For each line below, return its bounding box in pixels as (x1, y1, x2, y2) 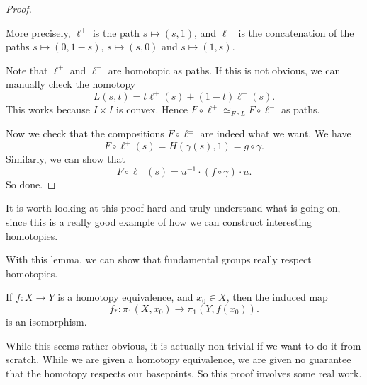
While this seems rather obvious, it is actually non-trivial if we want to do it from (6, 338, 361, 352)
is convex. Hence (116, 102, 188, 117)
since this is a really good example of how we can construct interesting (6, 214, 312, 229)
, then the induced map (226, 289, 328, 304)
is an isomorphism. (6, 314, 87, 328)
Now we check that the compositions (6, 126, 164, 141)
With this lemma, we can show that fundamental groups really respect (6, 252, 312, 267)
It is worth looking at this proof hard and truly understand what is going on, (6, 200, 341, 215)
